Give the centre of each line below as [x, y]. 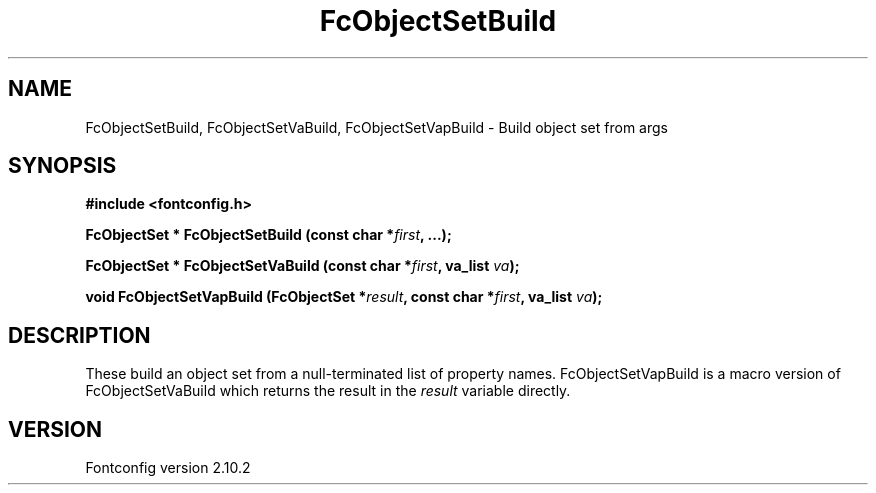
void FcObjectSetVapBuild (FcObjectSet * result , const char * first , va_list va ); [344, 297]
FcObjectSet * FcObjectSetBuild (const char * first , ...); [268, 235]
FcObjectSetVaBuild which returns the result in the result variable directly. [328, 391]
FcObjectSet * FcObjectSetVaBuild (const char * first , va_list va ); [302, 266]
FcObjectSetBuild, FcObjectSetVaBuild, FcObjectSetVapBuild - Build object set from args [376, 127]
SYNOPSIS [62, 166]
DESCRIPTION [79, 335]
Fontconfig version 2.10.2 [168, 468]
